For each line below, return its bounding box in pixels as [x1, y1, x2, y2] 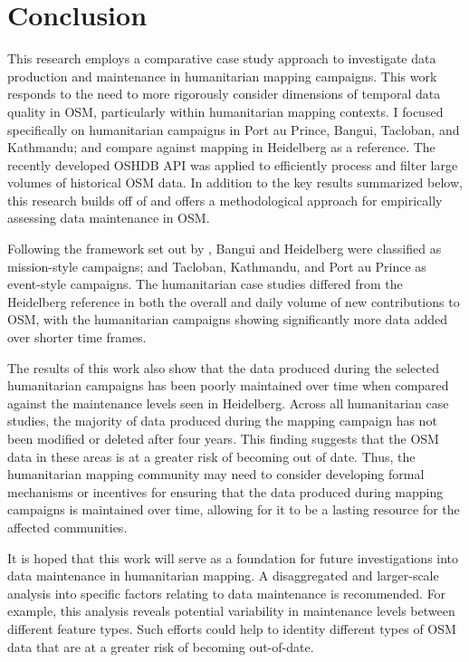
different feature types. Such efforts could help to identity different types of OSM [7, 619, 456, 638]
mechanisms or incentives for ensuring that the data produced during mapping [7, 482, 444, 501]
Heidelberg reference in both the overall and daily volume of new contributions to [7, 292, 460, 311]
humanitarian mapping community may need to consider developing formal [7, 465, 425, 484]
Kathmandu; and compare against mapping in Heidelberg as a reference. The [7, 138, 435, 157]
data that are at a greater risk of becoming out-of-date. [7, 637, 314, 656]
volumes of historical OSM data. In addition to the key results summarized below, [7, 173, 463, 192]
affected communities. [7, 517, 128, 536]
